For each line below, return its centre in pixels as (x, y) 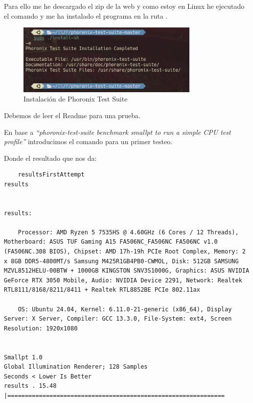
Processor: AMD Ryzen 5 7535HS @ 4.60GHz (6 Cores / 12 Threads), (128, 232)
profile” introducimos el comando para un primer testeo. (88, 141)
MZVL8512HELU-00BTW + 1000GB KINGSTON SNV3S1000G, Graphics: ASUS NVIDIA (127, 271)
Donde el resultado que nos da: (50, 158)
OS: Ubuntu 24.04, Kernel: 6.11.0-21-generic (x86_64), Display (125, 309)
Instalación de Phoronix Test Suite (76, 99)
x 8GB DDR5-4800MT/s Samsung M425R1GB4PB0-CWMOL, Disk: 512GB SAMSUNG (121, 261)
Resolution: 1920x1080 (41, 328)
